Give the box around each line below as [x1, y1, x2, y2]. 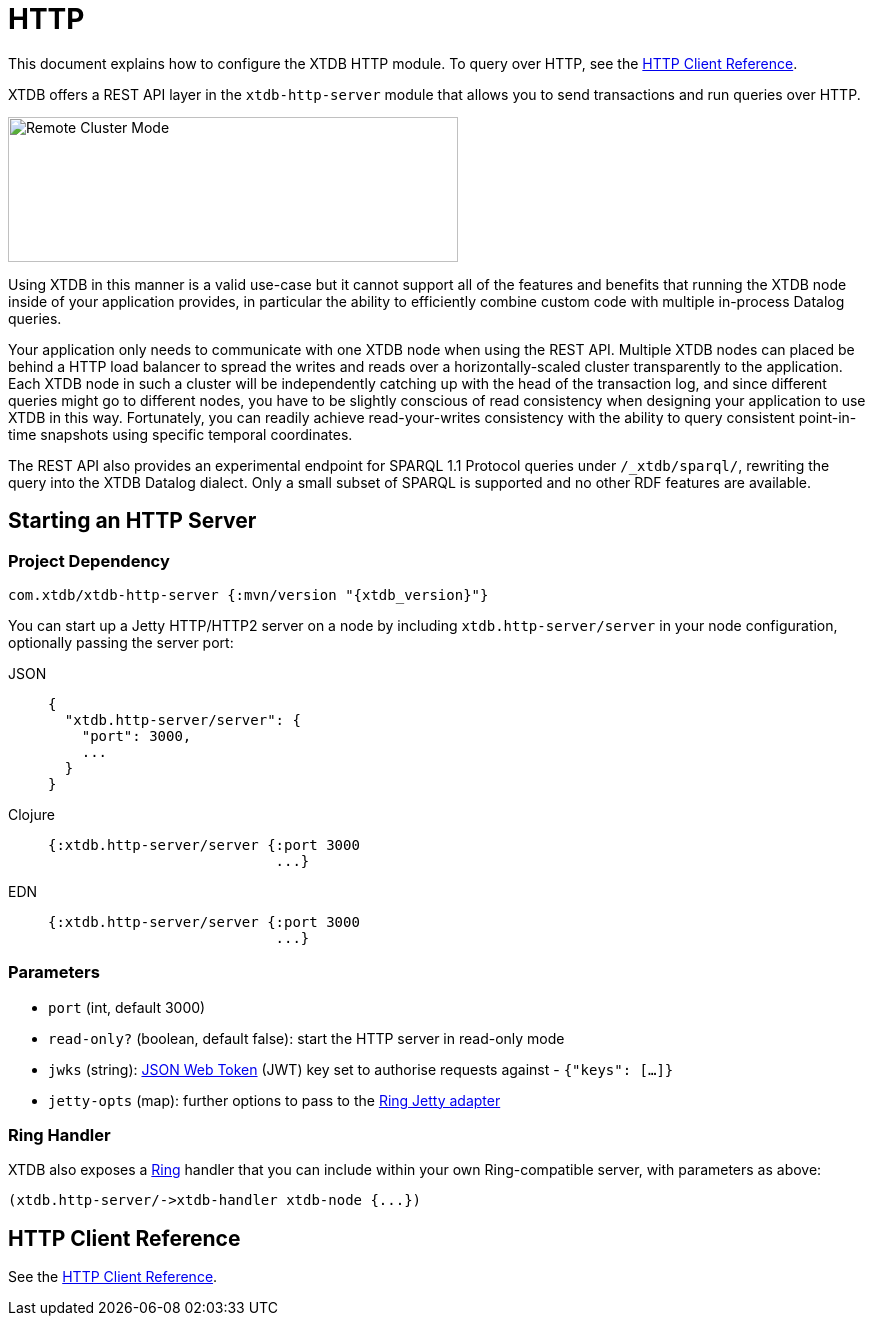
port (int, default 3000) [48, 998, 206, 1016]
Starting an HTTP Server [8, 508, 257, 534]
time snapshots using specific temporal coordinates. [8, 425, 353, 443]
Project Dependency [8, 550, 170, 571]
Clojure [8, 805, 55, 823]
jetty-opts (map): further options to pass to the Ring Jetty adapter [48, 1091, 501, 1109]
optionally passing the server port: [8, 633, 234, 651]
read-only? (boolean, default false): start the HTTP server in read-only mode [48, 1029, 565, 1047]
